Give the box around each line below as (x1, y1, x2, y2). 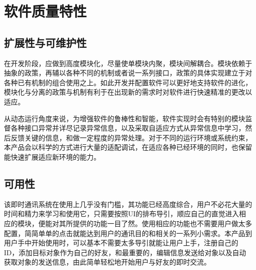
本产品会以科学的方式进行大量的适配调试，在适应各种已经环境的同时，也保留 (4, 142, 252, 152)
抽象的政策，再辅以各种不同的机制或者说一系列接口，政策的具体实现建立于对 (4, 67, 252, 78)
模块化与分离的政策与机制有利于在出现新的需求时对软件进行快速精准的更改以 (4, 87, 252, 97)
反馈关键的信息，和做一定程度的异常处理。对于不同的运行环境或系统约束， (10, 132, 252, 142)
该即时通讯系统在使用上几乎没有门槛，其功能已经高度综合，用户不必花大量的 (4, 199, 252, 209)
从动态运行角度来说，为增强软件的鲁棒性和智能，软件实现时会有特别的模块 (4, 113, 245, 123)
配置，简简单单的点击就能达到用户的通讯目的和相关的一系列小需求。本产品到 (4, 228, 252, 238)
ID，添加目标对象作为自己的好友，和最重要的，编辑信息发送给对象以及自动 (4, 247, 246, 257)
